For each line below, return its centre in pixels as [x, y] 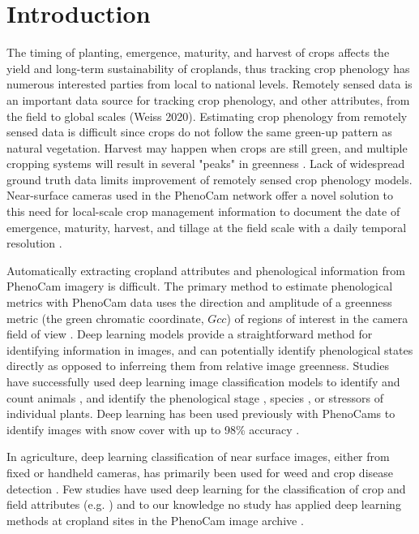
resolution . [34, 243]
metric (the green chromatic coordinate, [105, 318]
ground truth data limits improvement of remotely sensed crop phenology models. [209, 179]
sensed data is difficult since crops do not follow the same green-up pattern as [199, 132]
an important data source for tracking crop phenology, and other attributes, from [208, 99]
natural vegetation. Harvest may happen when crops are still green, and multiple [207, 147]
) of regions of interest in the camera [317, 318]
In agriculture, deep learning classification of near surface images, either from [198, 456]
